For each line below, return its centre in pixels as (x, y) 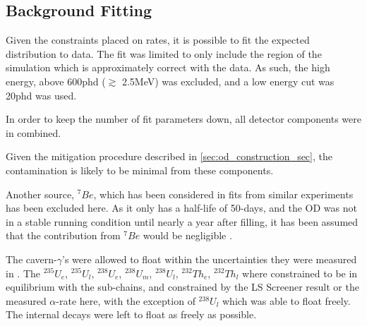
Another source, (40, 194)
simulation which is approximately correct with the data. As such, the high (168, 67)
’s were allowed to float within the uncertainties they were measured (210, 259)
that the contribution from (63, 235)
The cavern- (31, 259)
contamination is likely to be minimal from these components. (140, 170)
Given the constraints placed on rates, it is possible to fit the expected (158, 40)
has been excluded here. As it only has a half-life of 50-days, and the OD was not (181, 208)
